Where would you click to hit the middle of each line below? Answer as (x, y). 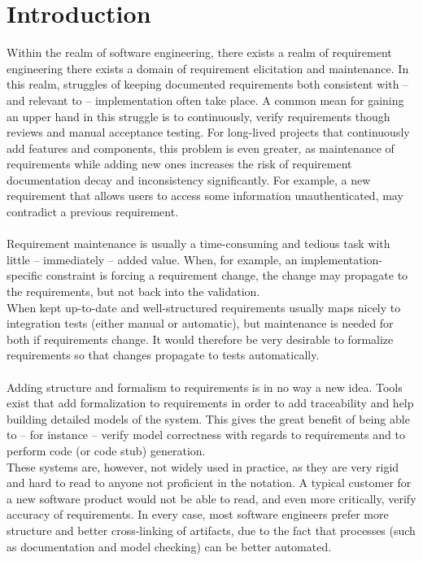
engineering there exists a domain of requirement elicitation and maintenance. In (208, 68)
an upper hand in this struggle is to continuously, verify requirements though (198, 116)
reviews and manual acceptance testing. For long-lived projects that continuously (208, 132)
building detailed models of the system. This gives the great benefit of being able (208, 418)
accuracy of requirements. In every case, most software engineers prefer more (198, 514)
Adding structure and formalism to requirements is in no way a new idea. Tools (205, 387)
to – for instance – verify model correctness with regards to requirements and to (206, 435)
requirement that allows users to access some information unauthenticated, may (205, 196)
